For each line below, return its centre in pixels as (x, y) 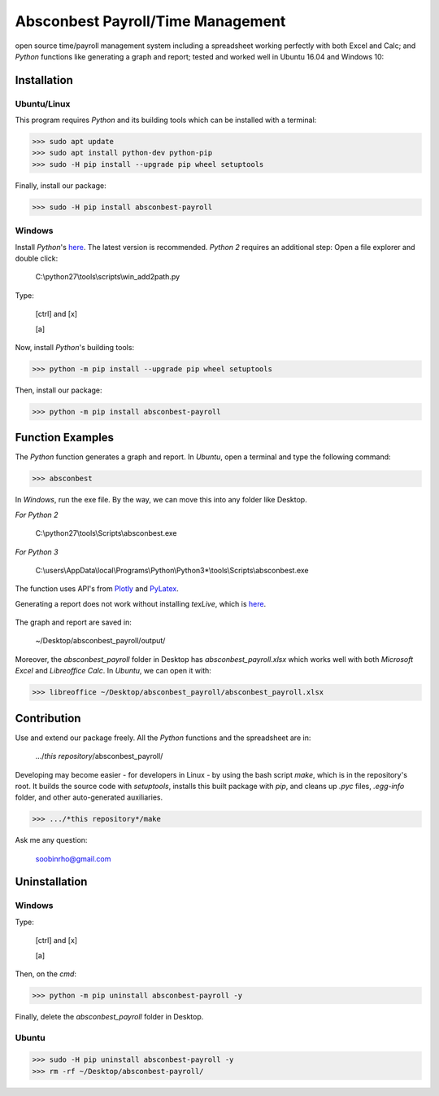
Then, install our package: (59, 390)
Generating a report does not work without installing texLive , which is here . (141, 603)
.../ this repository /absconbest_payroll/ (99, 756)
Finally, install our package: (61, 185)
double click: (37, 258)
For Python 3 (37, 552)
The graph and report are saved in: (73, 622)
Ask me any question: (51, 840)
